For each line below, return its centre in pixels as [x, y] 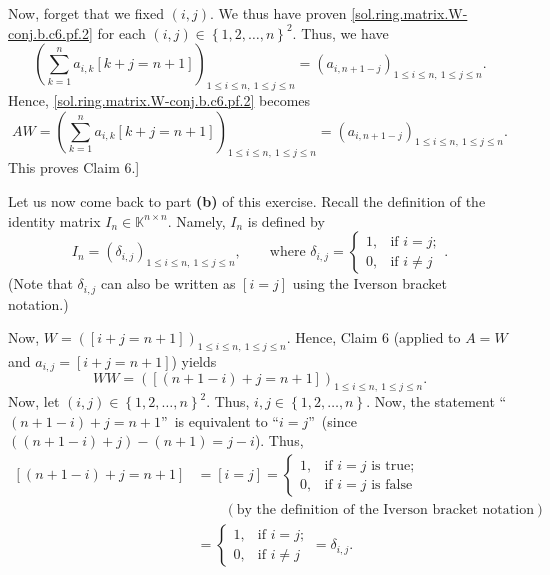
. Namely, [196, 220]
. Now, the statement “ [436, 401]
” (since [332, 420]
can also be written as [168, 283]
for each [121, 32]
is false [392, 484]
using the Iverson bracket [369, 283]
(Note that [40, 283]
